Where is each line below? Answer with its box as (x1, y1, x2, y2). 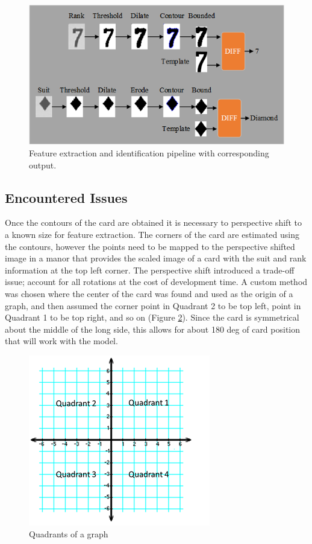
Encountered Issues (5, 188, 128, 206)
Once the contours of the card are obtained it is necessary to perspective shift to (5, 216, 302, 229)
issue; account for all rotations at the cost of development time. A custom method (5, 275, 308, 288)
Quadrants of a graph (29, 527, 108, 540)
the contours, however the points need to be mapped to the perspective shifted (5, 240, 295, 252)
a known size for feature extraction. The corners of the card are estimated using (5, 228, 299, 241)
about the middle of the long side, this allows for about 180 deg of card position (5, 322, 301, 335)
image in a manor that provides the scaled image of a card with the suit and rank (5, 252, 307, 264)
